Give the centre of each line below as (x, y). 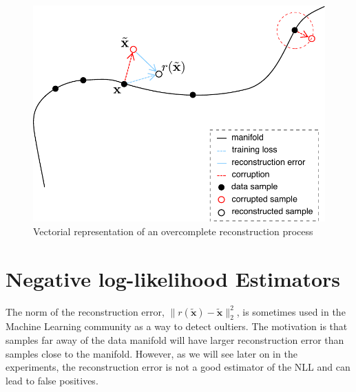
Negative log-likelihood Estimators (173, 278)
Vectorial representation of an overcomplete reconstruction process (173, 231)
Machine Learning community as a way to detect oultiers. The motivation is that (177, 326)
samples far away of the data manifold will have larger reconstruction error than (175, 339)
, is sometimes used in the (291, 311)
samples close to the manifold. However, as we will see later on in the (151, 353)
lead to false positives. (52, 380)
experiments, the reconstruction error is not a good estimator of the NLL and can (178, 367)
